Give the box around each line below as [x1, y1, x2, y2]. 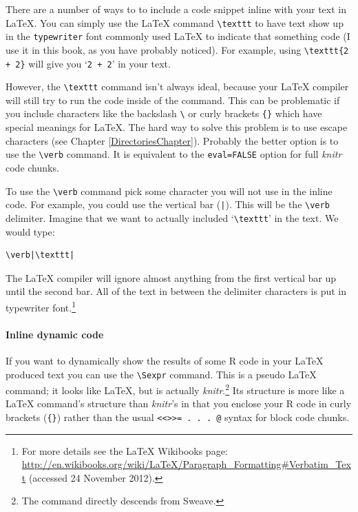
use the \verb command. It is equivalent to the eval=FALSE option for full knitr [6, 147, 342, 161]
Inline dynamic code [6, 327, 104, 341]
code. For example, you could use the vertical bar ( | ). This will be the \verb [6, 197, 330, 212]
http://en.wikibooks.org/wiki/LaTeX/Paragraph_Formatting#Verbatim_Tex [21, 457, 351, 471]
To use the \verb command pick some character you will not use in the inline [6, 183, 333, 198]
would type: [6, 224, 55, 238]
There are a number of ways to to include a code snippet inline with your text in [6, 2, 346, 16]
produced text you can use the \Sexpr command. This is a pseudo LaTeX [6, 367, 317, 381]
